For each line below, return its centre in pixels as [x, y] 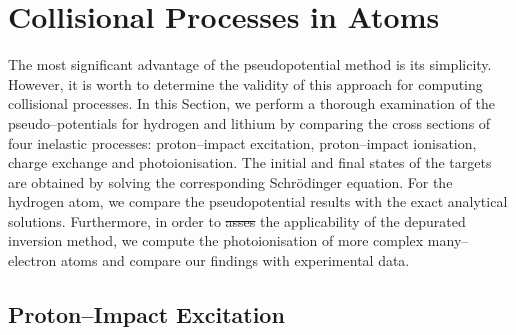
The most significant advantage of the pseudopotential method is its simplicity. [250, 64]
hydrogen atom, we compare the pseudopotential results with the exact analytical [258, 201]
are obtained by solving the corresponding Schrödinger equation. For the [230, 181]
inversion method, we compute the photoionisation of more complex [216, 240]
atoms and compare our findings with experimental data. [235, 260]
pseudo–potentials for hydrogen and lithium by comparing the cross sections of [249, 122]
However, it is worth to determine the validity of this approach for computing [245, 83]
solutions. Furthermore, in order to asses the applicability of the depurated [237, 220]
